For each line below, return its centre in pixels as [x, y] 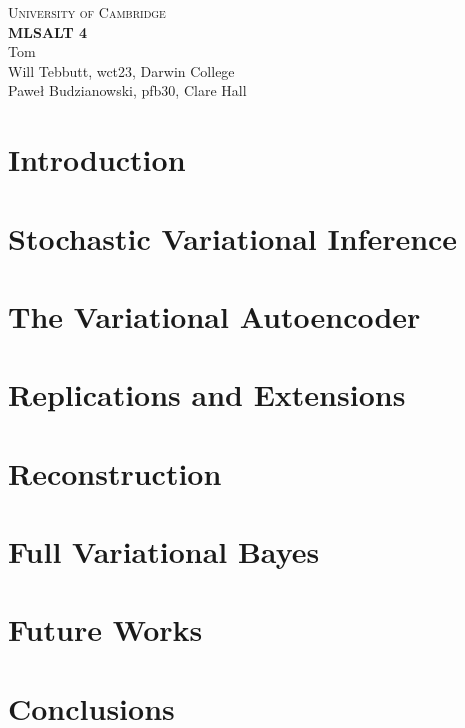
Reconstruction [115, 472]
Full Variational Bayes [164, 551]
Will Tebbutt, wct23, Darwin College [121, 70]
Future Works [105, 629]
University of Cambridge [87, 12]
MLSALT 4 [48, 31]
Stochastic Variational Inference [233, 237]
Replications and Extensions [207, 394]
